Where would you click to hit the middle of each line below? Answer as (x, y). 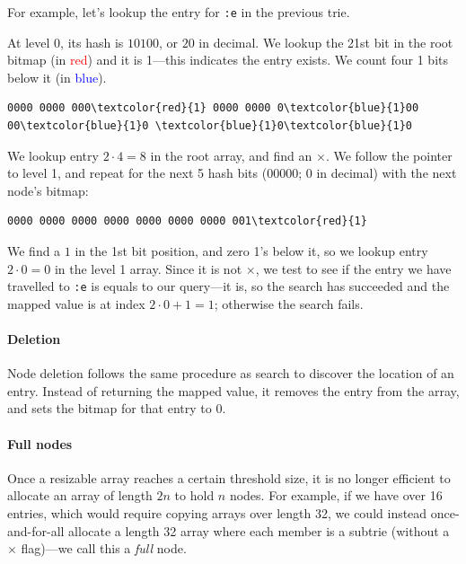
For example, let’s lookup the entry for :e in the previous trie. (179, 12)
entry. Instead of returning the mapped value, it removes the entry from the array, (233, 390)
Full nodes (40, 443)
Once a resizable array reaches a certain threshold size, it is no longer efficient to (229, 477)
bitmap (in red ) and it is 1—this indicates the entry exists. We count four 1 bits (228, 60)
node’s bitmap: (48, 190)
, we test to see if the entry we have (353, 268)
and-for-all (36, 530)
